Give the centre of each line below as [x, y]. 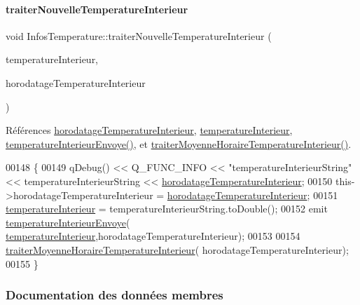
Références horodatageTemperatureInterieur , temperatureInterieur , [149, 130]
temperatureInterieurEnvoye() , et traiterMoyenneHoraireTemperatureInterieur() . [179, 143]
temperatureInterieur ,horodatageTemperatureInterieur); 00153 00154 [153, 236]
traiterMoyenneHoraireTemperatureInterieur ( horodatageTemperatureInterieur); [177, 249]
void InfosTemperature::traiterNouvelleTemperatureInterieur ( [139, 35]
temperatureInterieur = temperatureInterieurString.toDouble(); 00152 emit [167, 209]
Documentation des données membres [115, 295]
